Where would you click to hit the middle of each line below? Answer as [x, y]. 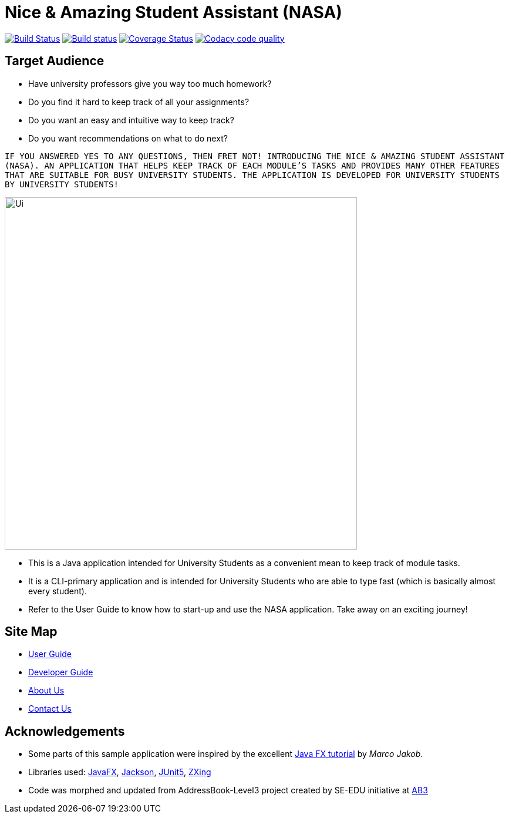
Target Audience [55, 61]
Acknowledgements [65, 731]
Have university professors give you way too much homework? [150, 83]
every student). [58, 591]
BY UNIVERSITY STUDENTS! [62, 184]
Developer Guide [61, 672]
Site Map [31, 632]
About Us [46, 691]
